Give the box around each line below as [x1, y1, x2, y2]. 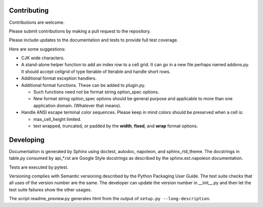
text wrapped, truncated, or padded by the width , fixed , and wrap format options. [33, 123, 198, 129]
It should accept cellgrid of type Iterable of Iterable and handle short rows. [21, 69, 170, 74]
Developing [9, 136, 45, 144]
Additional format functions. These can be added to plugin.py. [21, 82, 146, 88]
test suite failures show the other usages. [9, 187, 92, 192]
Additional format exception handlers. [21, 75, 97, 81]
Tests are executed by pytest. [9, 164, 69, 170]
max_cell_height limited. [33, 116, 81, 122]
